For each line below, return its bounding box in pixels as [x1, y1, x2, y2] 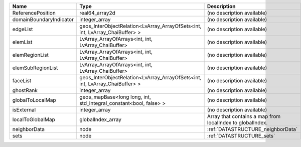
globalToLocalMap [12, 97, 56, 103]
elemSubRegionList [12, 64, 58, 71]
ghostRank [12, 87, 38, 94]
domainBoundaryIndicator [12, 16, 74, 23]
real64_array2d [79, 10, 115, 16]
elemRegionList [12, 52, 49, 58]
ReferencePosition [12, 10, 56, 16]
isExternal [12, 106, 36, 113]
